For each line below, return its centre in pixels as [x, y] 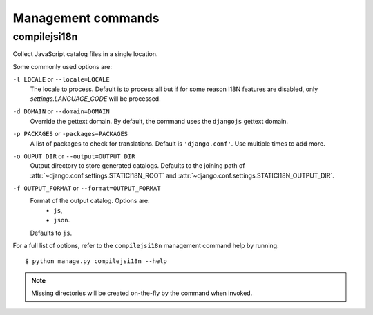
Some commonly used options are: [62, 66]
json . [62, 220]
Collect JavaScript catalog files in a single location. [85, 54]
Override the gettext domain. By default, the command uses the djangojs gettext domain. [159, 121]
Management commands [86, 18]
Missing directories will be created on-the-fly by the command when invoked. [142, 293]
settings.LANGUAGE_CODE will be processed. [96, 98]
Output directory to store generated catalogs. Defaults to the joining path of [137, 166]
